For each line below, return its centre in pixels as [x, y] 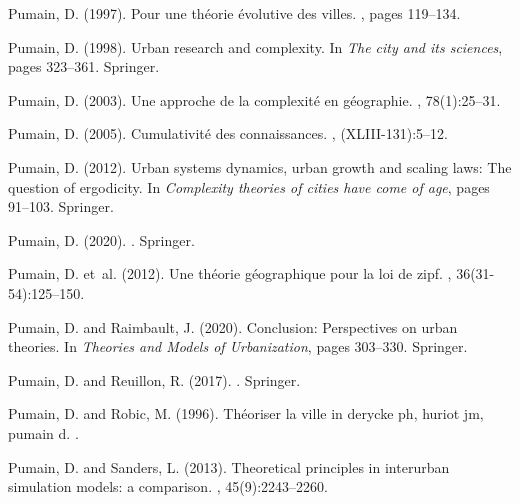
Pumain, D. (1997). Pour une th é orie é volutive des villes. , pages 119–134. [234, 13]
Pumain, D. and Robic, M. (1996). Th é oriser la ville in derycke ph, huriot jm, [246, 413]
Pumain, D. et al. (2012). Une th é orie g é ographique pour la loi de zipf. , [230, 273]
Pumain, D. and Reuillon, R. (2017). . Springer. [154, 379]
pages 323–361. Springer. [84, 66]
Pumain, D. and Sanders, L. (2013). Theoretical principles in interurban [229, 466]
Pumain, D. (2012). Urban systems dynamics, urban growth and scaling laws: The [260, 166]
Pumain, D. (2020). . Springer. [101, 239]
